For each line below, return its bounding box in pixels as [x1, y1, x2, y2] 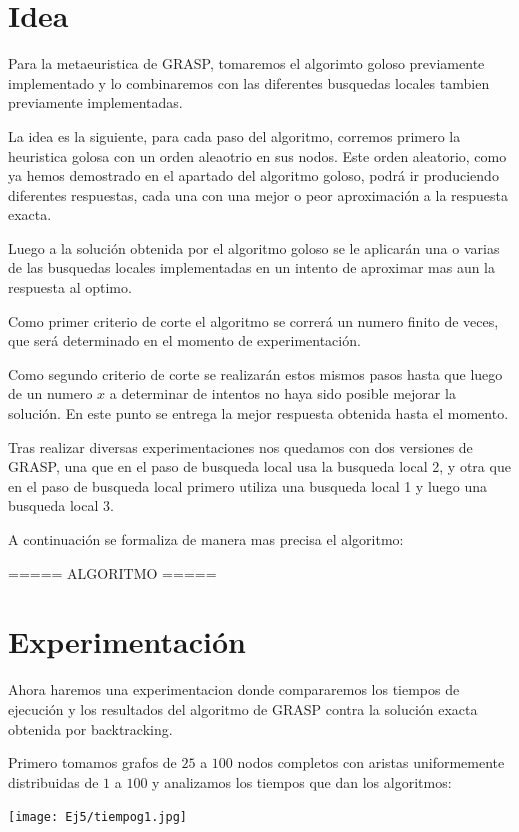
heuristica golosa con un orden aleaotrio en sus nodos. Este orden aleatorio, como [8, 145, 507, 166]
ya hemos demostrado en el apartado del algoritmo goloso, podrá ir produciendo [8, 165, 499, 186]
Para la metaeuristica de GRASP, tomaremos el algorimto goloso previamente [8, 53, 485, 74]
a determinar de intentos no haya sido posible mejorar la [109, 383, 456, 404]
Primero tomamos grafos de [8, 752, 177, 773]
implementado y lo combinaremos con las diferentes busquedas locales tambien [8, 72, 490, 93]
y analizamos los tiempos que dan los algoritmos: [152, 771, 452, 792]
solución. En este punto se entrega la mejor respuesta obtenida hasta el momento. [8, 403, 509, 424]
